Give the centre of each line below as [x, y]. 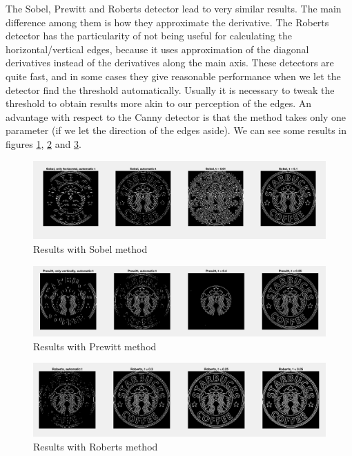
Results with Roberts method [96, 446]
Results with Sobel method [90, 248]
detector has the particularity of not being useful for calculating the [149, 36]
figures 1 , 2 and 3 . [43, 143]
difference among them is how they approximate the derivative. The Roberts [167, 22]
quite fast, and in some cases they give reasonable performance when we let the [173, 76]
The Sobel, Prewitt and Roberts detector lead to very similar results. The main [174, 8]
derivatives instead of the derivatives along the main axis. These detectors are [170, 63]
